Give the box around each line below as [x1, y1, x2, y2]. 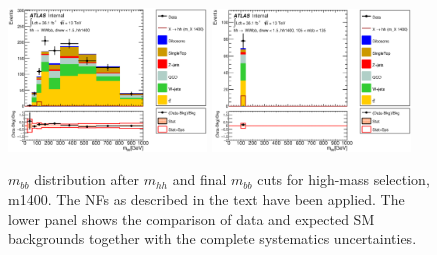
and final [172, 169, 227, 190]
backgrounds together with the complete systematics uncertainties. [8, 228, 417, 249]
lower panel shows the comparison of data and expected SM [8, 208, 375, 229]
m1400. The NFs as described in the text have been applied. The [8, 188, 405, 209]
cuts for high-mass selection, [257, 169, 430, 190]
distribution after [34, 169, 139, 190]
